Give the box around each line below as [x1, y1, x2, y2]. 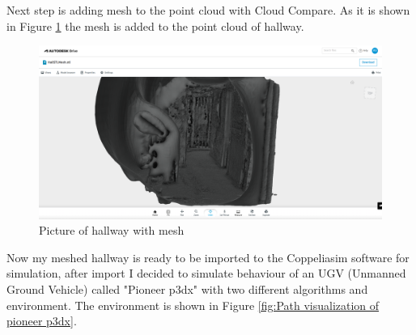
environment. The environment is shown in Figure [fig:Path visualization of [6, 296, 380, 313]
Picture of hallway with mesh [39, 222, 185, 239]
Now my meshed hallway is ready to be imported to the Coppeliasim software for [6, 248, 410, 265]
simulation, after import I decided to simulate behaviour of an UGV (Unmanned [6, 265, 406, 282]
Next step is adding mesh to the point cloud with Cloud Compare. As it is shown [6, 2, 410, 18]
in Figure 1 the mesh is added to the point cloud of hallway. [6, 17, 304, 34]
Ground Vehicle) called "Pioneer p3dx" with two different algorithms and [6, 281, 368, 298]
